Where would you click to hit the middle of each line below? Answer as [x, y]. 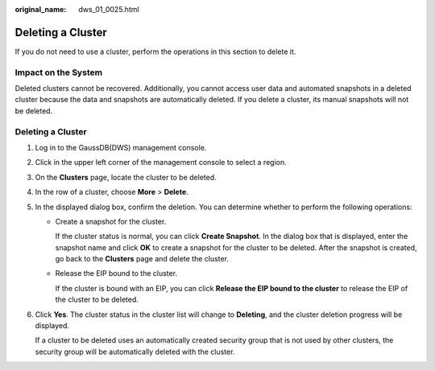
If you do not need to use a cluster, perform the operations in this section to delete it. [155, 51]
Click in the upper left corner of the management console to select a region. [161, 162]
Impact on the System [59, 72]
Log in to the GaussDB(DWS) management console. [121, 147]
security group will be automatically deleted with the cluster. [135, 351]
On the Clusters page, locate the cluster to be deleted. [126, 177]
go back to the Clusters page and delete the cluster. [142, 259]
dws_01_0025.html [109, 9]
